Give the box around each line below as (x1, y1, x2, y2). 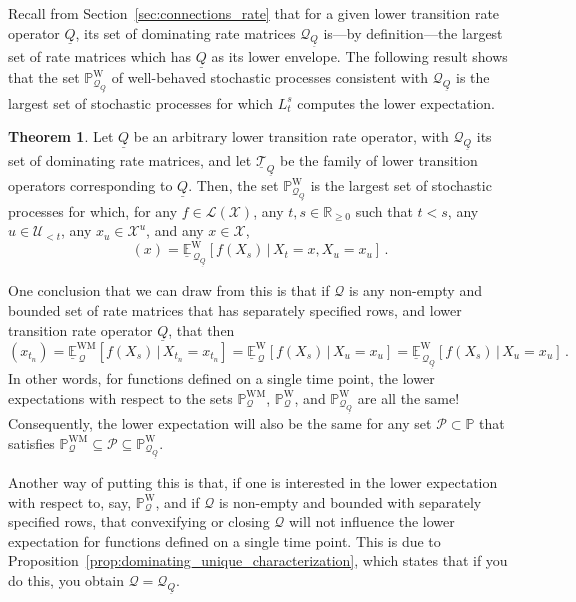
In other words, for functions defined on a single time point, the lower (8, 367, 435, 388)
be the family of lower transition (280, 149, 478, 170)
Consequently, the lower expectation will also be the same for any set (8, 413, 432, 434)
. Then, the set (188, 175, 279, 196)
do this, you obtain (8, 570, 124, 591)
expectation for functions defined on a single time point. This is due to (8, 530, 441, 551)
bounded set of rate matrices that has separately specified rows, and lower (8, 300, 462, 321)
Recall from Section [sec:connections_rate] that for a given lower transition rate (8, 3, 500, 23)
